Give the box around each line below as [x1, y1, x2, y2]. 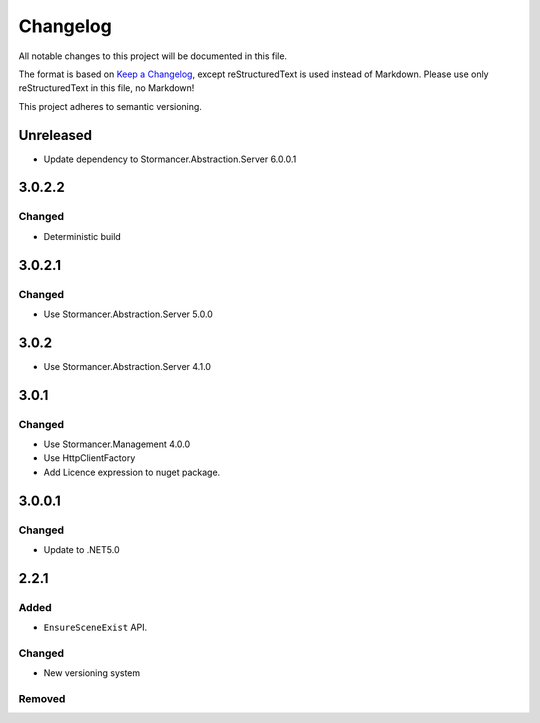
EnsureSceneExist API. [43, 621, 148, 634]
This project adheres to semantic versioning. [18, 100, 202, 112]
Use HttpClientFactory [43, 452, 136, 464]
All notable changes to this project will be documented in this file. [18, 50, 288, 62]
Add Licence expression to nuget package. [43, 466, 221, 478]
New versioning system [43, 667, 141, 679]
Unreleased [18, 126, 93, 144]
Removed [18, 692, 66, 705]
